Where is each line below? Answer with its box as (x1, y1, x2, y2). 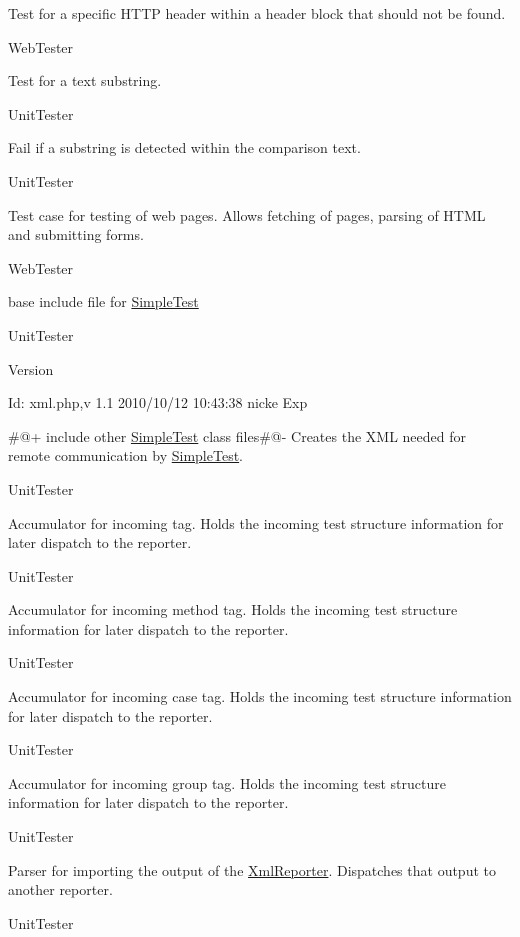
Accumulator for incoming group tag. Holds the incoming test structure (8, 772, 446, 793)
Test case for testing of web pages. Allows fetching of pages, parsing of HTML (8, 204, 486, 225)
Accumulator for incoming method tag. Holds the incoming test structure (8, 599, 458, 620)
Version (8, 358, 54, 379)
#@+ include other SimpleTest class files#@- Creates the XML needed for (8, 425, 466, 446)
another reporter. (8, 879, 113, 900)
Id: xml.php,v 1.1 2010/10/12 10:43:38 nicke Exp (8, 392, 308, 413)
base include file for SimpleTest (8, 291, 199, 312)
